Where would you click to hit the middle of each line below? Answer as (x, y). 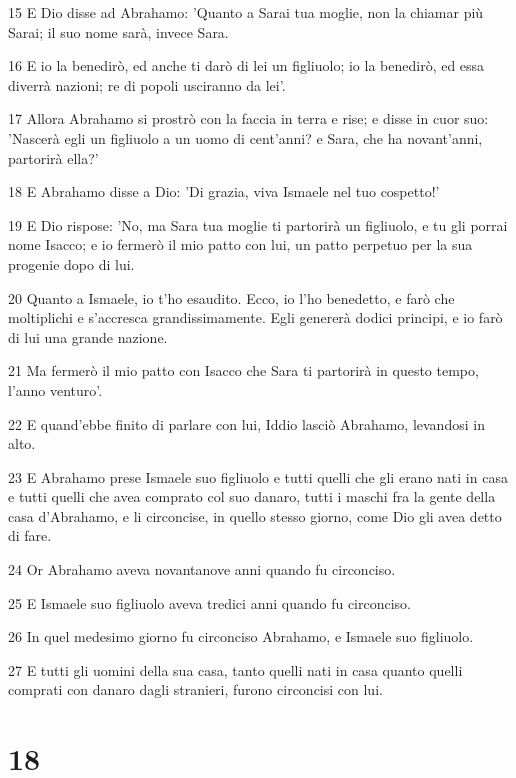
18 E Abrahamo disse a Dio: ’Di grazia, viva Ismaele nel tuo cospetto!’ (224, 191)
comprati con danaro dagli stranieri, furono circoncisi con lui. (195, 689)
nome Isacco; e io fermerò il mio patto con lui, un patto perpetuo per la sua (240, 244)
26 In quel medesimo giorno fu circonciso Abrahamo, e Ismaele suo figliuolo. (241, 636)
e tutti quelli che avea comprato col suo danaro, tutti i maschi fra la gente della (252, 496)
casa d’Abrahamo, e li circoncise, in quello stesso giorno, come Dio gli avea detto (255, 515)
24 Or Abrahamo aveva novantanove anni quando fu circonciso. (202, 569)
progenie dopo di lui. (71, 263)
